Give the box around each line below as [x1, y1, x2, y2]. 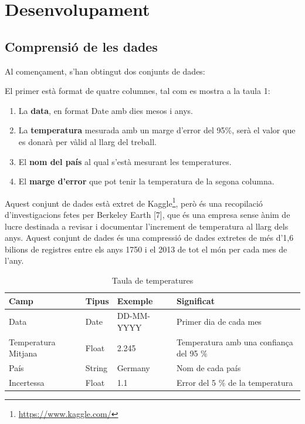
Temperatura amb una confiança [176, 335, 293, 348]
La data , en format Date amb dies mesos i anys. [18, 104, 193, 116]
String [85, 362, 108, 374]
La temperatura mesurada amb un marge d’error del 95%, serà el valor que [18, 124, 296, 136]
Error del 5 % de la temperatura [176, 376, 293, 389]
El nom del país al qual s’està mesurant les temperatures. [18, 155, 232, 167]
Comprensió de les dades [5, 37, 158, 55]
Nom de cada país [176, 362, 241, 374]
